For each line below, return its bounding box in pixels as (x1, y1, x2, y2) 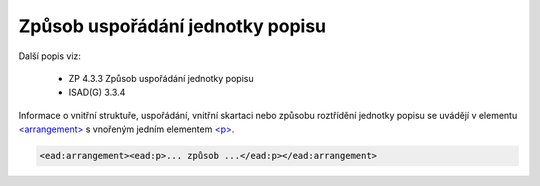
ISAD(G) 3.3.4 (68, 86, 126, 99)
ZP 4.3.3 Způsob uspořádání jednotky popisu (68, 72, 254, 84)
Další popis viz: (18, 50, 82, 62)
